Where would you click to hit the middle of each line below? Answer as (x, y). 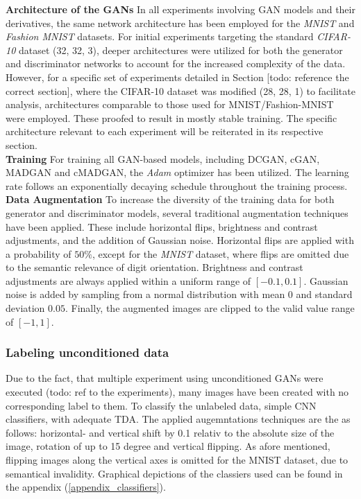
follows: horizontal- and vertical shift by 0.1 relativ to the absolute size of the (170, 432)
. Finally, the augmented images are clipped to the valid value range (210, 308)
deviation (25, 308)
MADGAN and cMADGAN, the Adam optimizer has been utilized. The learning (177, 172)
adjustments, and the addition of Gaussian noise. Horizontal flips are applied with (180, 240)
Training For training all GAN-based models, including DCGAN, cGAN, (163, 158)
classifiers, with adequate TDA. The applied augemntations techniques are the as (178, 419)
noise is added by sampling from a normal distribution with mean (145, 294)
